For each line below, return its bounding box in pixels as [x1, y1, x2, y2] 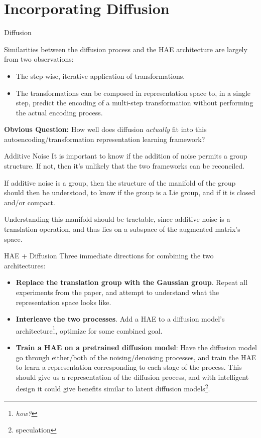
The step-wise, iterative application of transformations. [16, 70, 185, 81]
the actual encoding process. [16, 107, 103, 117]
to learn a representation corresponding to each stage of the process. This [16, 362, 242, 372]
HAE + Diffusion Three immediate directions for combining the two [4, 250, 214, 261]
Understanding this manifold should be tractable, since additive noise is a [4, 214, 230, 224]
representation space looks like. [16, 297, 111, 307]
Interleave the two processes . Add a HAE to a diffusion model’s [16, 314, 225, 324]
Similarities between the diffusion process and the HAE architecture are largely [4, 44, 247, 54]
